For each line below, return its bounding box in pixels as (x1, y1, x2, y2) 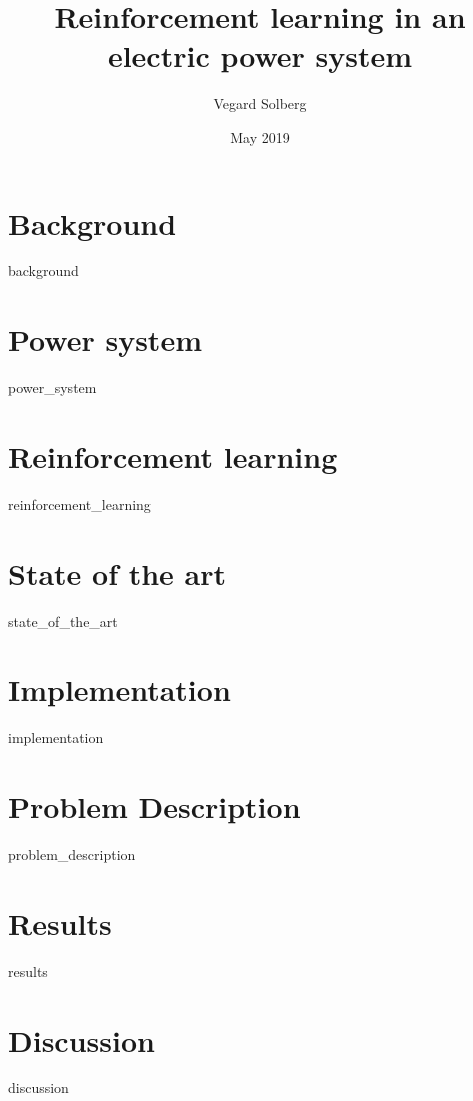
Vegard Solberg (213, 93, 307, 114)
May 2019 (230, 126, 290, 147)
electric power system (107, 35, 413, 76)
